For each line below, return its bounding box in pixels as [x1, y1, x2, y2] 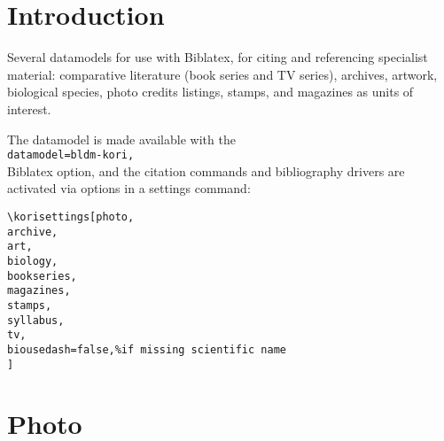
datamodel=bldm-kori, [7, 149, 135, 162]
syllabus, [7, 313, 65, 327]
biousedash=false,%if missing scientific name [7, 343, 286, 356]
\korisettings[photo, [7, 210, 135, 223]
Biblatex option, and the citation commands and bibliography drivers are [7, 161, 405, 180]
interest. [7, 99, 51, 118]
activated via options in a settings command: [7, 179, 251, 197]
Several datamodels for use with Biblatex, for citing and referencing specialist [7, 48, 428, 66]
